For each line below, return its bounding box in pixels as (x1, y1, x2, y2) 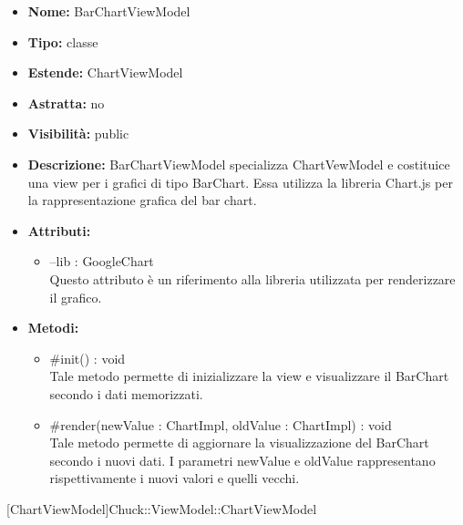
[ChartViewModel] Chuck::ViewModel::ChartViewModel (6, 499, 317, 518)
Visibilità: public (27, 124, 129, 143)
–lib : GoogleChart (49, 252, 154, 271)
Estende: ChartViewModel (27, 63, 183, 82)
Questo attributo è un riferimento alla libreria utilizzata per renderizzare (49, 269, 456, 288)
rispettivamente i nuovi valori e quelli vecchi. (49, 468, 300, 488)
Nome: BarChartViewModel (27, 2, 190, 20)
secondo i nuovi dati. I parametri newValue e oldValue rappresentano (49, 450, 436, 469)
